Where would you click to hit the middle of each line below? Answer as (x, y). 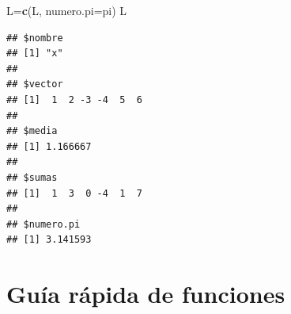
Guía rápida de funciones (146, 294)
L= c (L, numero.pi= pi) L (67, 10)
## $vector (35, 84)
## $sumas (32, 177)
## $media (32, 131)
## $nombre (35, 38)
